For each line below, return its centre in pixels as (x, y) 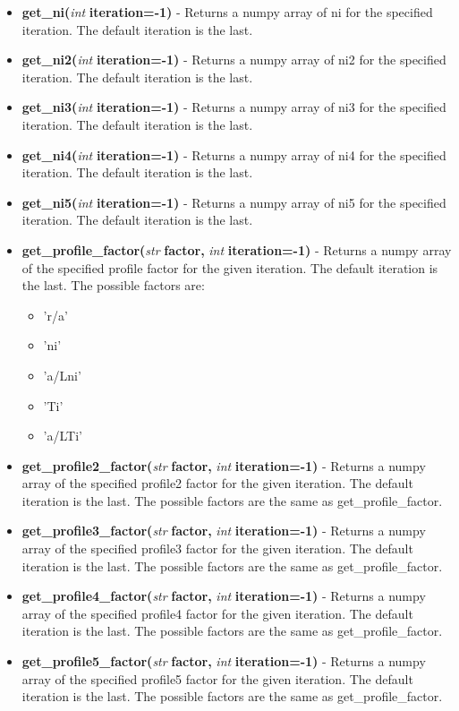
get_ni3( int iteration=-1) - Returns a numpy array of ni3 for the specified (234, 107)
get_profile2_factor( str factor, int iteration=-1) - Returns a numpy (224, 465)
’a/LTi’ (63, 436)
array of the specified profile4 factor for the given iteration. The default (217, 613)
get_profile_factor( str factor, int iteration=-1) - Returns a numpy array (237, 249)
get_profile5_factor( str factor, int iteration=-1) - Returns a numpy (224, 661)
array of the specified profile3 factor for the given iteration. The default (217, 548)
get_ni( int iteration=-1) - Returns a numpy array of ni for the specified (227, 12)
